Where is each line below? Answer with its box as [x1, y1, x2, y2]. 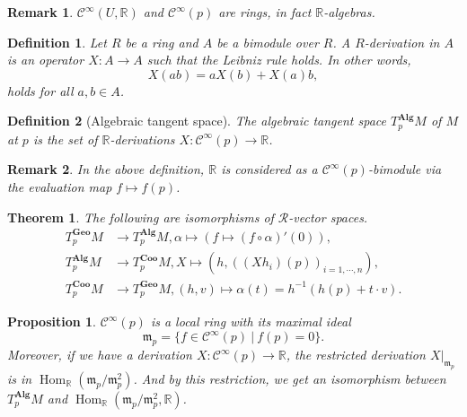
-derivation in [364, 32, 440, 51]
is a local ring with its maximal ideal [150, 312, 351, 331]
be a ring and [125, 32, 198, 51]
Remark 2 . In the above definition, [7, 160, 205, 178]
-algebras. [323, 3, 375, 21]
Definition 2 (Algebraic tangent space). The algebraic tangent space [7, 111, 387, 130]
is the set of [32, 129, 98, 148]
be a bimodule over [216, 32, 319, 51]
